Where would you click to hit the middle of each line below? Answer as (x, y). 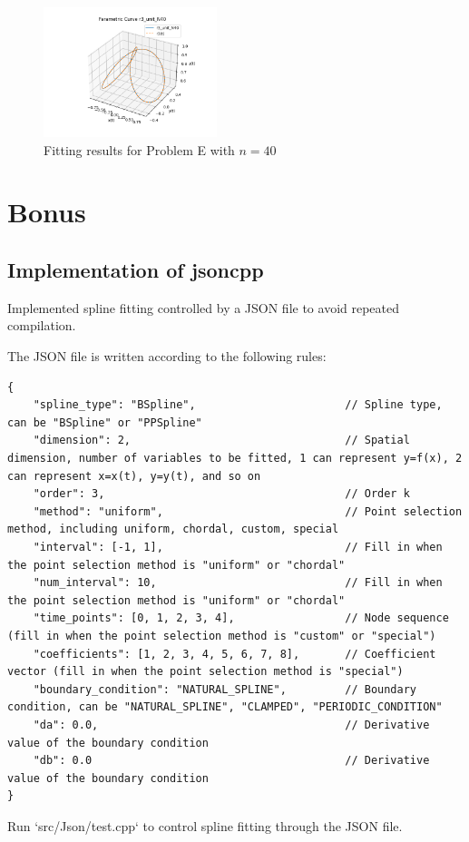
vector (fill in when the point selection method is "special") (205, 672)
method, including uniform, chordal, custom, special (173, 529)
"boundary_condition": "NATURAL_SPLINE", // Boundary (225, 689)
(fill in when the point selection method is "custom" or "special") (222, 636)
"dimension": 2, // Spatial (221, 441)
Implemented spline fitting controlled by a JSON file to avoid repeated (204, 307)
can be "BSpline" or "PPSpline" (105, 422)
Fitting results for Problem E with (139, 149)
